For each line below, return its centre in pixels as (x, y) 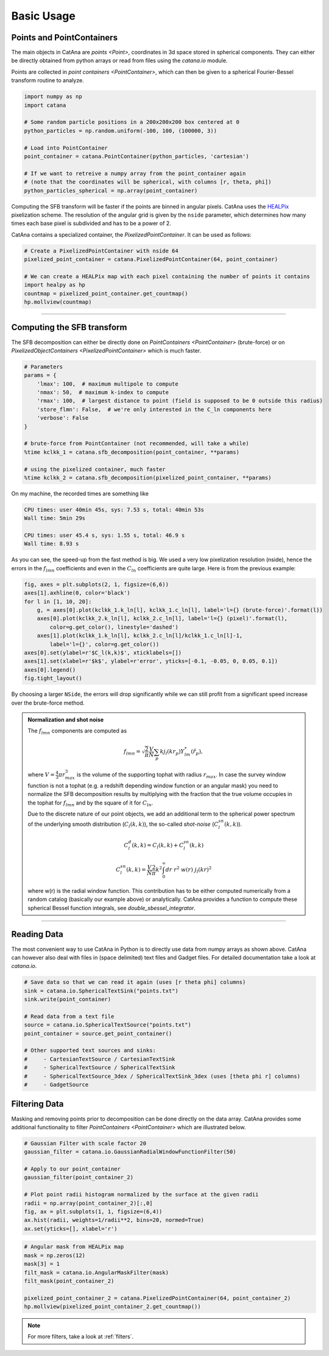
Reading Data (37, 934)
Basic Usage (43, 16)
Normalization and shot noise (66, 719)
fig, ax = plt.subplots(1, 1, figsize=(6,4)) (93, 1212)
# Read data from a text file (69, 1016)
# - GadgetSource (56, 1085)
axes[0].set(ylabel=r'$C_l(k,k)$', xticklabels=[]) (103, 652)
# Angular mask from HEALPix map (74, 1247)
